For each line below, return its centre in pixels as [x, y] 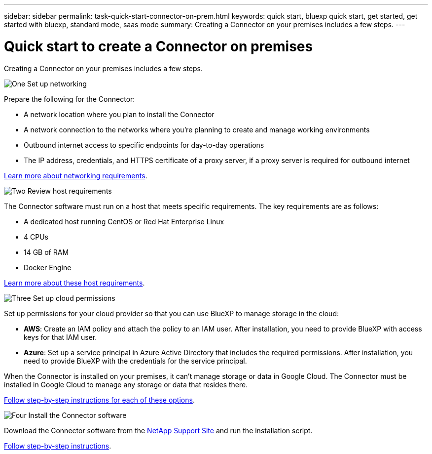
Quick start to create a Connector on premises [159, 46]
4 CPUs [36, 237]
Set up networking [57, 83]
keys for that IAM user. [60, 337]
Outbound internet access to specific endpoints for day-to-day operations [144, 145]
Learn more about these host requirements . [74, 283]
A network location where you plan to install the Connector [119, 114]
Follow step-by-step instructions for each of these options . [99, 400]
